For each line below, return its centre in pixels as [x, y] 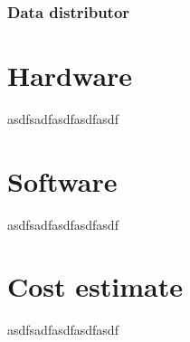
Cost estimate [95, 286]
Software [62, 180]
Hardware [70, 76]
